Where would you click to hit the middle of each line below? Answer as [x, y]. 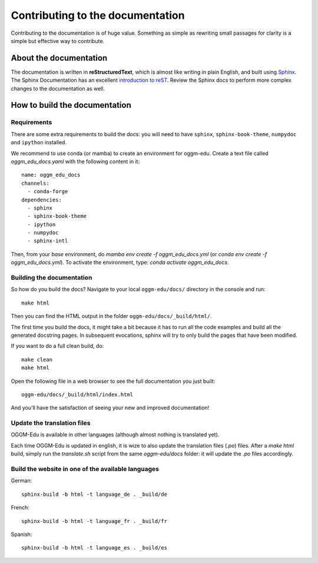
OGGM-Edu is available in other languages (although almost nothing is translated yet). [115, 435]
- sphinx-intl [48, 241]
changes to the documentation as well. [58, 88]
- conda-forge [48, 192]
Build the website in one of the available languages [85, 469]
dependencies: [42, 200]
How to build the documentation [71, 105]
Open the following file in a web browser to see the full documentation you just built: [113, 381]
